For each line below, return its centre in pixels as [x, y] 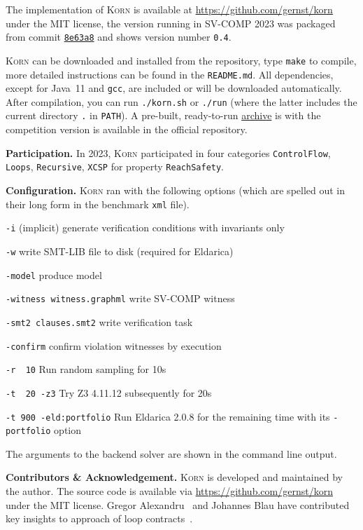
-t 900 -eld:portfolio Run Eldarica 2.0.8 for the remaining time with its [168, 416]
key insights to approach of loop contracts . [99, 518]
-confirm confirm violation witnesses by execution [114, 345]
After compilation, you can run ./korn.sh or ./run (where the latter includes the [181, 101]
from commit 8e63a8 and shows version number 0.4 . [119, 37]
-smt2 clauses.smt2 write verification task [99, 321]
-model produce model [54, 274]
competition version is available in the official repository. [127, 129]
